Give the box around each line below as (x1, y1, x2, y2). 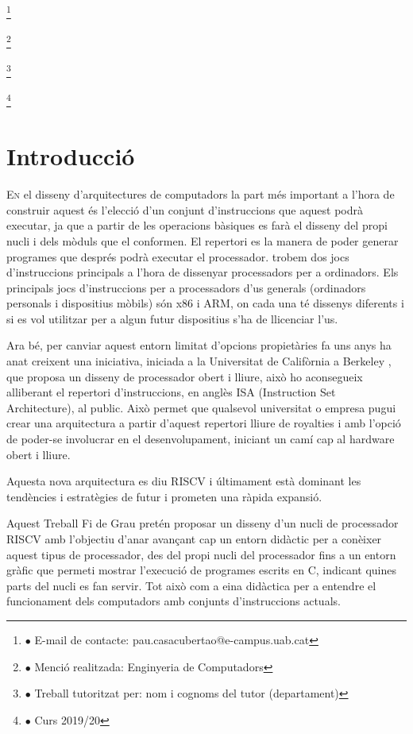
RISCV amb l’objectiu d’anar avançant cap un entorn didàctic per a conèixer (6, 531, 382, 547)
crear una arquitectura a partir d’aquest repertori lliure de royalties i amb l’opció (6, 415, 401, 431)
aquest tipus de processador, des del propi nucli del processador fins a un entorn (6, 546, 396, 562)
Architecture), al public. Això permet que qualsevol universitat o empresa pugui (6, 399, 396, 415)
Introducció (6, 140, 135, 172)
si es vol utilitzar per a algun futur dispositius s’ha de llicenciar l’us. (6, 310, 338, 326)
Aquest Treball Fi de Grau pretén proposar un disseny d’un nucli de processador (6, 515, 399, 531)
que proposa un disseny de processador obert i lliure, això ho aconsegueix (6, 368, 363, 384)
